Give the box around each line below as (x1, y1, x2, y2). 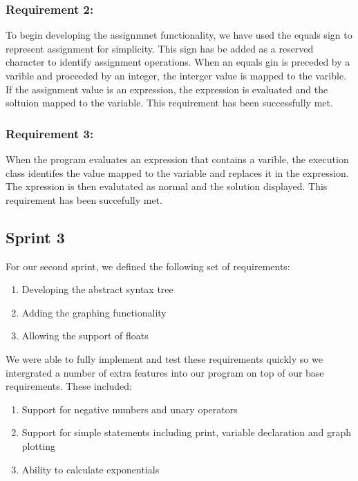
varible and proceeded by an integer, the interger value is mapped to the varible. (6, 68, 347, 82)
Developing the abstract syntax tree (21, 282, 173, 296)
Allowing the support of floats (21, 328, 149, 343)
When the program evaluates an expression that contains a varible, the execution (6, 152, 349, 166)
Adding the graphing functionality (21, 305, 167, 319)
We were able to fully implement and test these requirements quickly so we (6, 351, 323, 366)
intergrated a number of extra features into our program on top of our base (6, 365, 324, 379)
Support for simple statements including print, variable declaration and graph (21, 425, 351, 440)
